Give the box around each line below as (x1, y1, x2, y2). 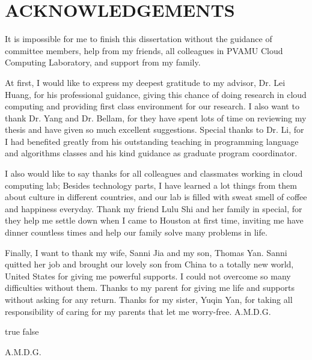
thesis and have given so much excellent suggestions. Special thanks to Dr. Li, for (5, 123, 304, 136)
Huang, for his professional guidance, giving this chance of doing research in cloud (5, 88, 307, 100)
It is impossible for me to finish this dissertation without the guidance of (5, 32, 272, 45)
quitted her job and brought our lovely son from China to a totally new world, (5, 258, 294, 270)
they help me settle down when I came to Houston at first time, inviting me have (5, 214, 304, 227)
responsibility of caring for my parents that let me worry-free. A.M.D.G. (5, 305, 271, 317)
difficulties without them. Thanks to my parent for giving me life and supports (5, 281, 295, 294)
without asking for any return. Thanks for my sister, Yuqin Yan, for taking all (5, 293, 293, 305)
